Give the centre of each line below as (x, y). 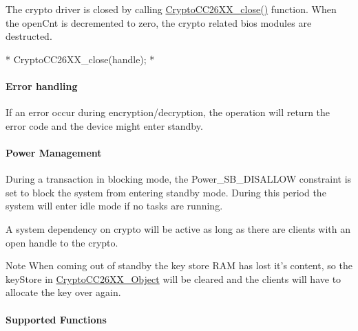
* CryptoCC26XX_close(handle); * (80, 59)
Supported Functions (56, 319)
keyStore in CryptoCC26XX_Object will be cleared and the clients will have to (173, 278)
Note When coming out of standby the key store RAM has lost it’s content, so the (179, 265)
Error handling (42, 85)
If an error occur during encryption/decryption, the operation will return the (168, 112)
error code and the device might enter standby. (104, 125)
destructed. (29, 36)
